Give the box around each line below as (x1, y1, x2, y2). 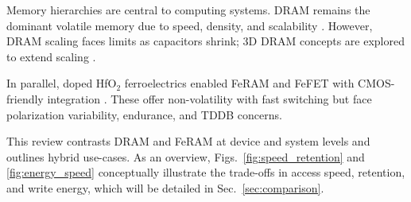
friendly (6, 90, 44, 107)
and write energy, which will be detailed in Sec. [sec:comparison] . (6, 179, 324, 196)
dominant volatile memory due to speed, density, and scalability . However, (6, 17, 373, 33)
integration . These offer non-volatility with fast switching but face (47, 90, 372, 107)
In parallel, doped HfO (6, 75, 117, 91)
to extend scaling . (6, 48, 96, 64)
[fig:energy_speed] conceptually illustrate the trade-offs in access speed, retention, (6, 164, 405, 181)
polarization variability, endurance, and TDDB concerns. (6, 106, 282, 122)
